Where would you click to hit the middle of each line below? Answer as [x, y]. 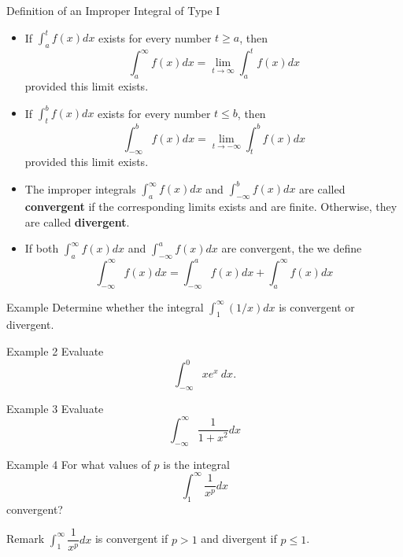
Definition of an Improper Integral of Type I [113, 10]
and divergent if [239, 539]
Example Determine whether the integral [105, 306]
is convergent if [131, 539]
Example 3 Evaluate [55, 408]
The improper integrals [80, 188]
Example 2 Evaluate [55, 350]
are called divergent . [77, 221]
